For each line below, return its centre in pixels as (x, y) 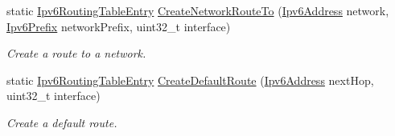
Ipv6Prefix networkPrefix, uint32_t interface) (119, 26)
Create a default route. (62, 122)
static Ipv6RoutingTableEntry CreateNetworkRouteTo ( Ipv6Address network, (198, 10)
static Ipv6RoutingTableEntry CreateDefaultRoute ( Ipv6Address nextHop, (190, 80)
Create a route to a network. (76, 53)
